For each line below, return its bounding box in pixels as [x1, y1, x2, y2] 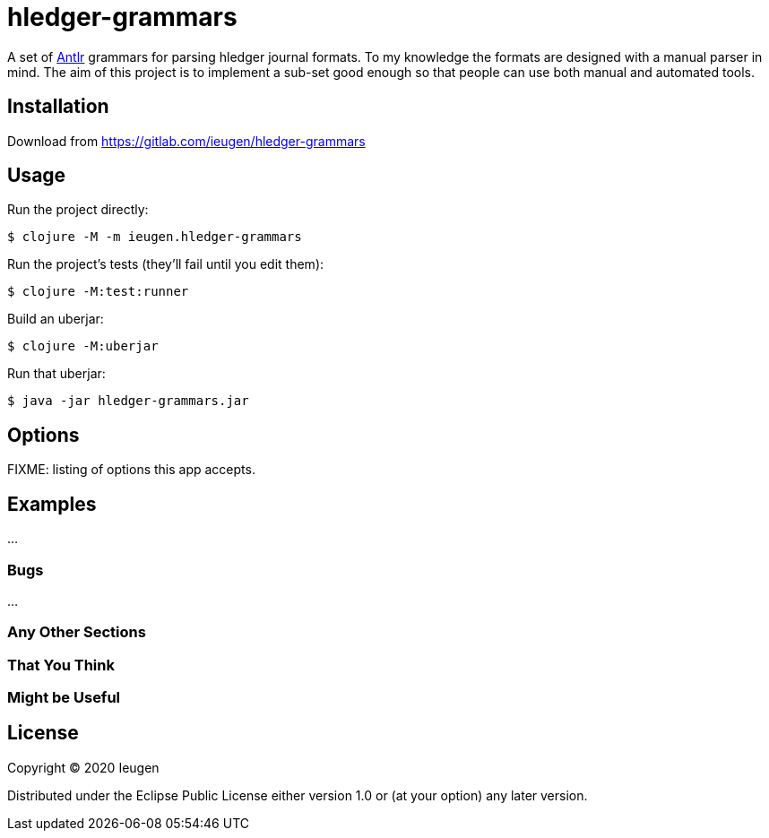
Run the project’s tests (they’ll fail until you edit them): [7, 256, 324, 272]
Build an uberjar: [7, 311, 104, 327]
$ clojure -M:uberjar [7, 339, 159, 354]
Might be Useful [7, 688, 121, 706]
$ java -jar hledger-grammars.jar [7, 393, 249, 409]
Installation [7, 95, 109, 118]
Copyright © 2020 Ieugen [7, 759, 160, 775]
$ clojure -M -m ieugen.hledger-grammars [7, 229, 302, 245]
